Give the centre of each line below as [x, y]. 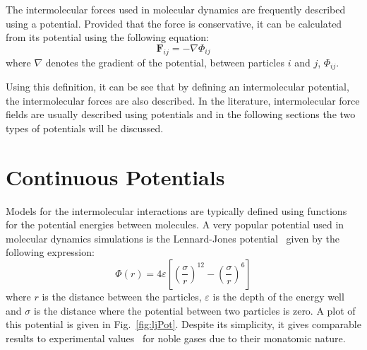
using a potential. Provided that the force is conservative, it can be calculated [174, 23]
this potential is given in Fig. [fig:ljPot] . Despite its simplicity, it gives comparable [183, 324]
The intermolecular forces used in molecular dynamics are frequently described [176, 9]
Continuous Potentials [115, 176]
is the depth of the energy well [278, 296]
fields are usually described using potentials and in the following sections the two [181, 114]
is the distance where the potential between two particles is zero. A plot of [194, 310]
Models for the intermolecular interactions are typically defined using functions [176, 210]
